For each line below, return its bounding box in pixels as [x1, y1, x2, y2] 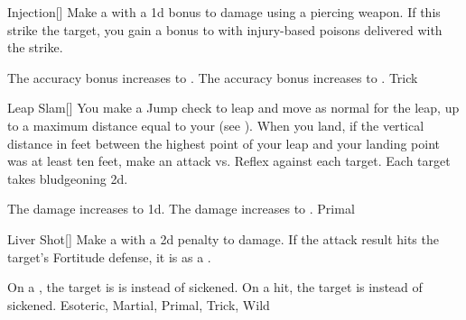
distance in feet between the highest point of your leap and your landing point [7, 133, 440, 152]
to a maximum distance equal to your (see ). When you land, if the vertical [7, 115, 424, 134]
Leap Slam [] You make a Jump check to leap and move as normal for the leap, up [7, 98, 460, 117]
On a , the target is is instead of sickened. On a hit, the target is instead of [7, 278, 423, 297]
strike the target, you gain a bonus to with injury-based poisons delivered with [7, 20, 443, 39]
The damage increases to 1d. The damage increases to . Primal [7, 199, 355, 218]
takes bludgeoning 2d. [7, 169, 128, 187]
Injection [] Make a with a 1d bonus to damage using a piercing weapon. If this [7, 3, 441, 21]
